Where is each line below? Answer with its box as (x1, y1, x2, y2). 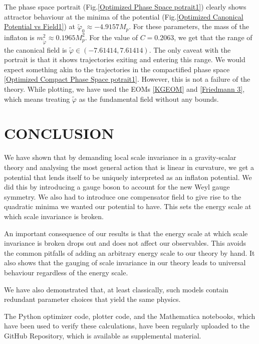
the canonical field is (4, 44, 67, 55)
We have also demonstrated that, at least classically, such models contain (4, 284, 228, 294)
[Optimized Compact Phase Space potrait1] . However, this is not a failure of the (4, 74, 250, 84)
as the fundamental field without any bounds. (79, 93, 219, 104)
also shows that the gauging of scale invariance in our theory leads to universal (4, 257, 246, 268)
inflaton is (4, 32, 35, 42)
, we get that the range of (174, 32, 252, 42)
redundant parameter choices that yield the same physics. (4, 294, 181, 304)
